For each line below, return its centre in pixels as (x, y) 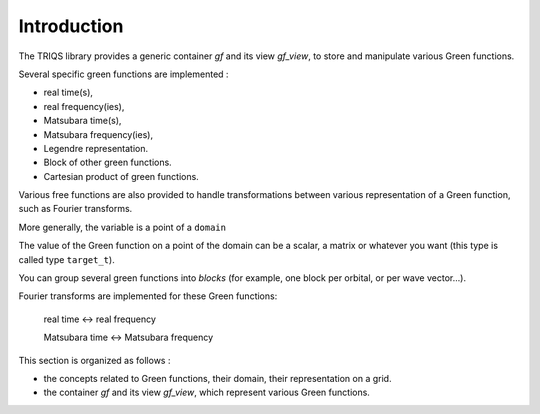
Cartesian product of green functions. (121, 176)
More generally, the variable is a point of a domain (122, 227)
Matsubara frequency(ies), (98, 134)
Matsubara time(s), (82, 121)
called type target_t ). (66, 259)
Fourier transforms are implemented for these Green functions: (148, 296)
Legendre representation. (96, 148)
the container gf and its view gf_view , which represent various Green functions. (206, 392)
